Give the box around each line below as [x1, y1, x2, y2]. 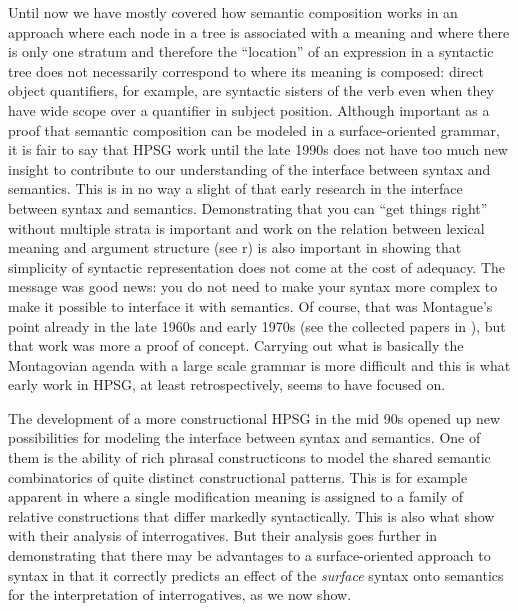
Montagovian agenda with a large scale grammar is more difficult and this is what [8, 354, 511, 375]
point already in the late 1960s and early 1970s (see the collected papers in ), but [8, 315, 506, 336]
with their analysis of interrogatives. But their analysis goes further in [8, 525, 438, 546]
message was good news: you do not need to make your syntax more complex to [8, 276, 498, 297]
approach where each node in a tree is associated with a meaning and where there [8, 21, 510, 42]
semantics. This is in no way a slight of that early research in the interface [8, 178, 463, 199]
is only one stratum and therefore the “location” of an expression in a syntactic [8, 41, 494, 62]
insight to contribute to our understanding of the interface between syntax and [8, 158, 491, 179]
